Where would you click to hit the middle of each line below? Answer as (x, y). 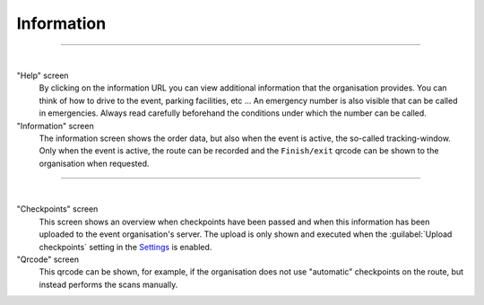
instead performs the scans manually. (108, 284)
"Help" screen (43, 75)
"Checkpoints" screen (57, 209)
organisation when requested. (94, 163)
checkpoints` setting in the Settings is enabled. (125, 247)
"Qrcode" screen (48, 259)
